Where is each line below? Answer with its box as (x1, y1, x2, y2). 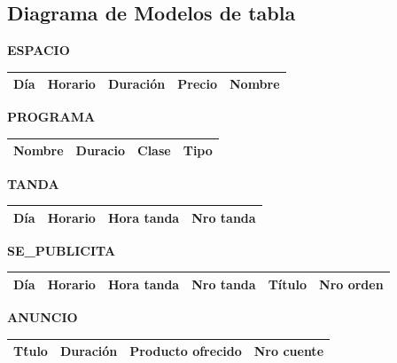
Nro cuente (253, 342, 324, 360)
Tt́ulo (13, 342, 48, 360)
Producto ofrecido (129, 342, 242, 360)
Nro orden (319, 274, 384, 293)
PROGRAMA (7, 107, 96, 126)
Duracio (75, 141, 126, 160)
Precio (177, 75, 217, 93)
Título (268, 274, 307, 293)
